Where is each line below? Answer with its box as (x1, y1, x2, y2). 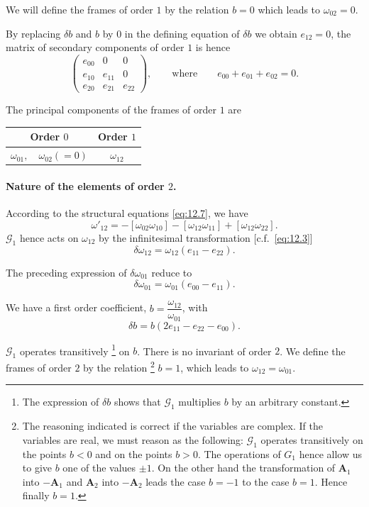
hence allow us (299, 446, 363, 461)
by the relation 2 (83, 358, 155, 374)
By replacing (6, 26, 61, 40)
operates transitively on (260, 432, 363, 447)
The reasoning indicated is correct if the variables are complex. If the (22, 418, 323, 433)
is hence (195, 40, 231, 55)
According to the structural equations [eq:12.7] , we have (6, 206, 248, 221)
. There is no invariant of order (137, 343, 272, 358)
